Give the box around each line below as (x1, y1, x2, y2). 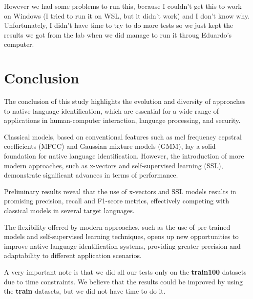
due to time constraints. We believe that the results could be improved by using (4, 276, 243, 286)
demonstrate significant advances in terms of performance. (4, 170, 178, 180)
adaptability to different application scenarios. (4, 250, 142, 260)
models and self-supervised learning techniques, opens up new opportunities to (4, 231, 239, 241)
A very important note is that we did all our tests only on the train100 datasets (4, 267, 247, 277)
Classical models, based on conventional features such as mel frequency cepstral (4, 131, 242, 141)
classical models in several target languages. (4, 205, 135, 216)
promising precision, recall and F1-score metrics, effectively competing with (4, 196, 230, 206)
